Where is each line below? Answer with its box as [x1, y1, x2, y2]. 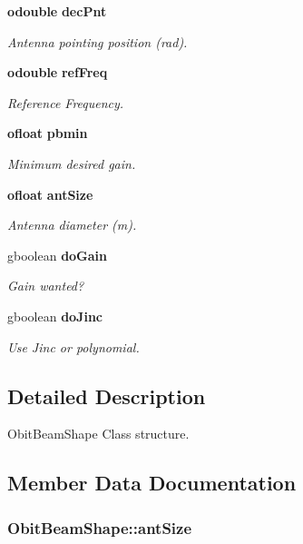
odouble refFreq [7, 63, 108, 82]
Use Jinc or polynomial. [7, 337, 140, 356]
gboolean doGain [7, 245, 108, 264]
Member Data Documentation [7, 469, 297, 497]
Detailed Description [7, 381, 206, 410]
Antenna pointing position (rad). [7, 32, 188, 51]
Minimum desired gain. [7, 153, 136, 173]
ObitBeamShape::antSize [7, 516, 192, 539]
